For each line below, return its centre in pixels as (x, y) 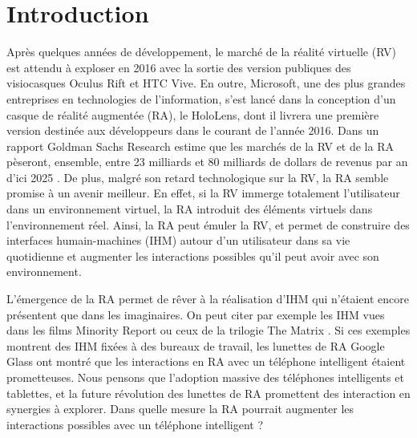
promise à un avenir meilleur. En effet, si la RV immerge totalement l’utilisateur (203, 193)
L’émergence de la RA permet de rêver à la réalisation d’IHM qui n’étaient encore (208, 299)
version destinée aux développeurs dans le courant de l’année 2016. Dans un (193, 130)
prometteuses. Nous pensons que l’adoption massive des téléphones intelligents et (205, 377)
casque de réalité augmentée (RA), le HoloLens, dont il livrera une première (193, 114)
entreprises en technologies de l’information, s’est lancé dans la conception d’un (201, 98)
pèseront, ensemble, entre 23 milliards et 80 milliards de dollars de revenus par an (207, 162)
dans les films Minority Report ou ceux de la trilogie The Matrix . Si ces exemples (208, 330)
